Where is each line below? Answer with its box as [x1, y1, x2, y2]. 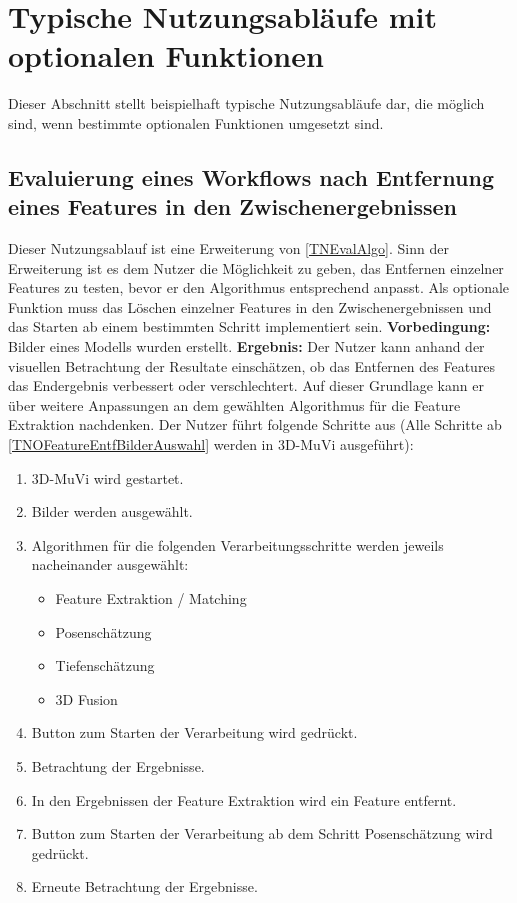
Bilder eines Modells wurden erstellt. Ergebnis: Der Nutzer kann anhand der [8, 336, 485, 357]
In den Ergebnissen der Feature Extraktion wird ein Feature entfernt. [31, 789, 457, 810]
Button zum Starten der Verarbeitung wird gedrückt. [31, 722, 358, 743]
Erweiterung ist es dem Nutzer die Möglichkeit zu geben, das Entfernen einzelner [8, 257, 504, 278]
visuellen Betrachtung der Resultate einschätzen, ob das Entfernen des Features [8, 355, 496, 376]
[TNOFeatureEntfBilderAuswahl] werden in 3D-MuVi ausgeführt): [8, 434, 414, 455]
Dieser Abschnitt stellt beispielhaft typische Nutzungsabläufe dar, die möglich [8, 93, 485, 114]
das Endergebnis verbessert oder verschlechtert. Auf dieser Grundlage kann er [8, 375, 484, 396]
